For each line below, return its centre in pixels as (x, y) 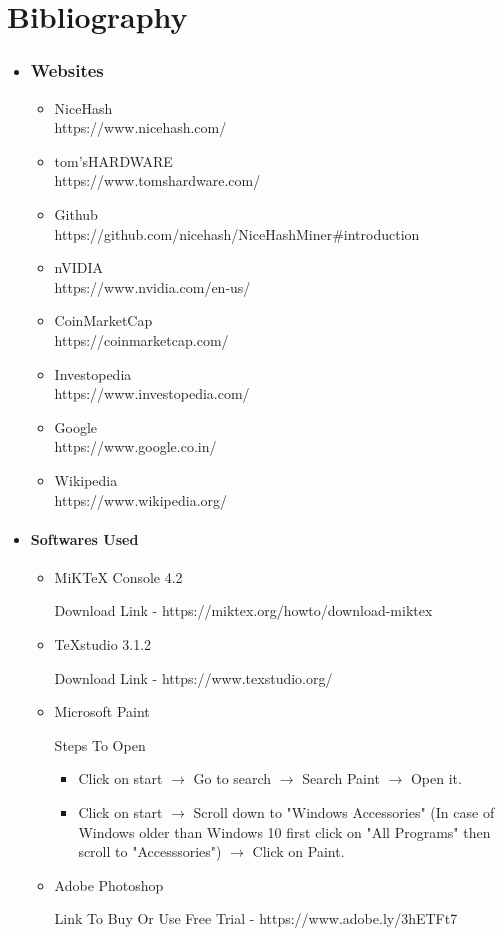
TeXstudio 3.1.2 (103, 644)
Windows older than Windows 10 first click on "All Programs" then (284, 831)
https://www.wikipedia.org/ (141, 499)
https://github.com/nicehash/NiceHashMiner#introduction (237, 233)
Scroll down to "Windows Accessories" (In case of (344, 812)
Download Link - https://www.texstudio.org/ (193, 677)
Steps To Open (100, 744)
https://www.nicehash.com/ (140, 127)
